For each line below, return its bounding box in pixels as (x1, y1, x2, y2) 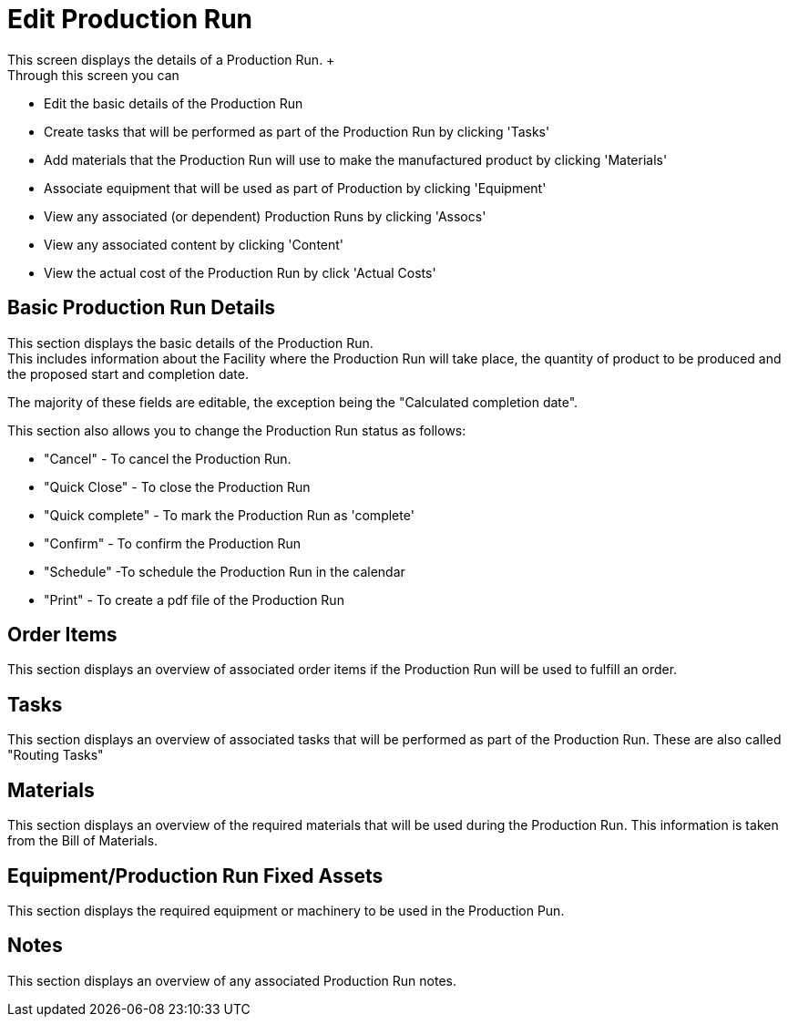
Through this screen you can (7, 67, 179, 83)
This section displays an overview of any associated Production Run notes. (7, 972, 456, 988)
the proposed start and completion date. (7, 365, 249, 382)
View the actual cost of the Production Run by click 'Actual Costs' (44, 264, 436, 281)
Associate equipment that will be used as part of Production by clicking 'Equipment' (44, 179, 547, 196)
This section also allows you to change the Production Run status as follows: (7, 422, 466, 438)
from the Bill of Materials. (7, 833, 159, 849)
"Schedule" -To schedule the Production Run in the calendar (44, 563, 405, 579)
